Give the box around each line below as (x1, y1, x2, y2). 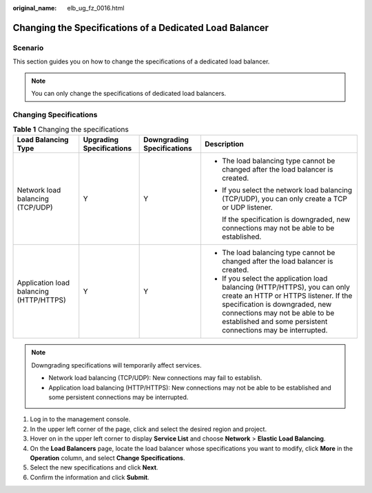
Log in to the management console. (30, 415, 131, 423)
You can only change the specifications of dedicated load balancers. (31, 89, 227, 97)
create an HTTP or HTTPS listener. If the (221, 291, 353, 301)
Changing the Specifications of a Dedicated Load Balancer (12, 21, 269, 34)
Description (204, 139, 245, 149)
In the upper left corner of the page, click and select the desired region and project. (30, 425, 267, 433)
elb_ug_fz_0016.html (67, 4, 125, 12)
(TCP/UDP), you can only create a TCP (221, 194, 348, 203)
